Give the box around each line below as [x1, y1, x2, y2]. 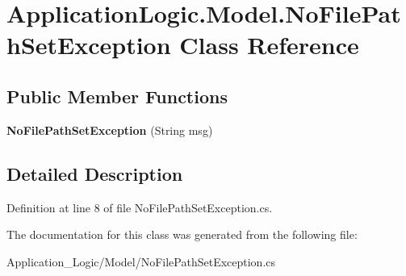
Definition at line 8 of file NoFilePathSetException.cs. [6, 199, 273, 215]
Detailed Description [6, 161, 183, 186]
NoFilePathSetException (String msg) [6, 121, 213, 138]
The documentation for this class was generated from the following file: [6, 226, 358, 243]
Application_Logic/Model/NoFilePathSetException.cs [6, 253, 276, 270]
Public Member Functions [6, 83, 228, 108]
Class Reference [179, 28, 359, 61]
